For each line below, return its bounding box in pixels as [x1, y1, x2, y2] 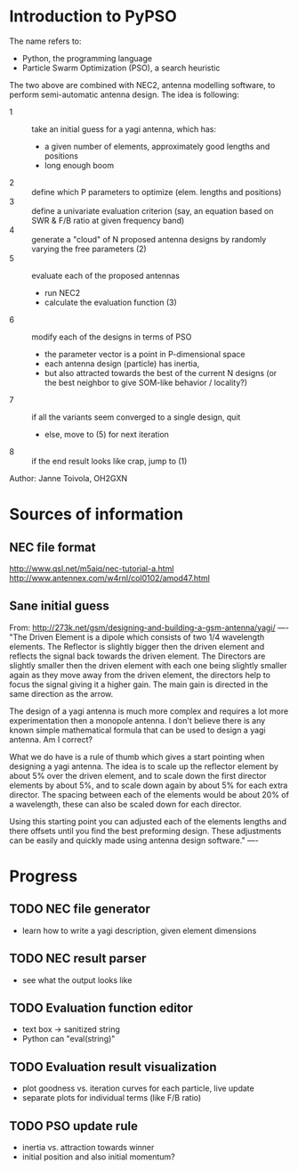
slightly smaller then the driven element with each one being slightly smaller [9, 659, 287, 670]
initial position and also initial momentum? [21, 1151, 175, 1162]
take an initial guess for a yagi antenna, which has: [31, 123, 216, 135]
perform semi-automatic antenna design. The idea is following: [9, 89, 240, 100]
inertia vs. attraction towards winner [21, 1142, 155, 1152]
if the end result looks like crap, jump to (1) [31, 455, 188, 466]
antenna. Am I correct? [9, 733, 93, 745]
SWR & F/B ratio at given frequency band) [31, 215, 185, 225]
